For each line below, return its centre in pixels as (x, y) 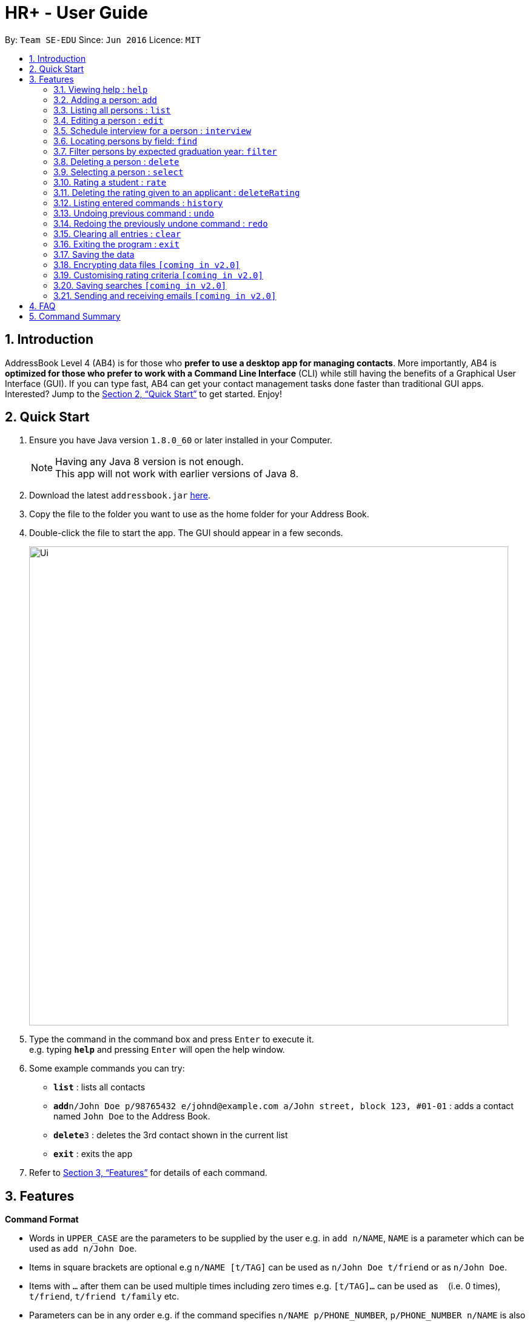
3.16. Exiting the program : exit (116, 244)
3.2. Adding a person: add (105, 99)
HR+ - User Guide (76, 13)
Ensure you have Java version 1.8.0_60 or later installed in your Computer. (181, 440)
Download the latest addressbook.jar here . (120, 495)
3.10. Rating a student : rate (110, 182)
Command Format (42, 1220)
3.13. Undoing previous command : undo (134, 213)
